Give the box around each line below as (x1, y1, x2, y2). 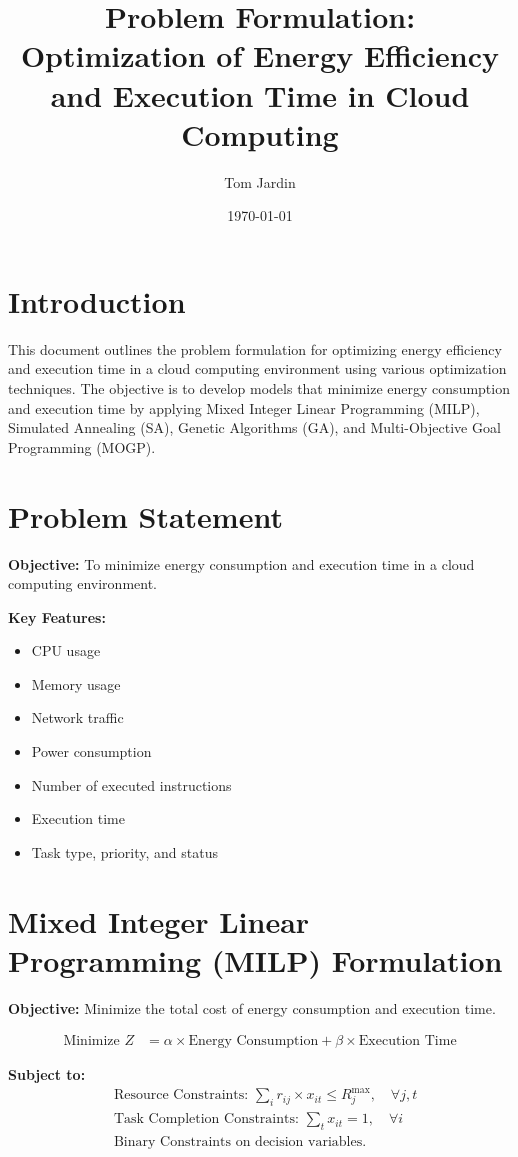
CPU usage (31, 640, 101, 661)
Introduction (8, 280, 186, 321)
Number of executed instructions (31, 774, 232, 795)
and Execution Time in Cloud (50, 74, 470, 115)
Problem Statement (8, 495, 283, 536)
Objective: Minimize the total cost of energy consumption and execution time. (8, 997, 496, 1018)
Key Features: (8, 606, 106, 627)
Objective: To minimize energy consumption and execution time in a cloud (8, 553, 475, 574)
